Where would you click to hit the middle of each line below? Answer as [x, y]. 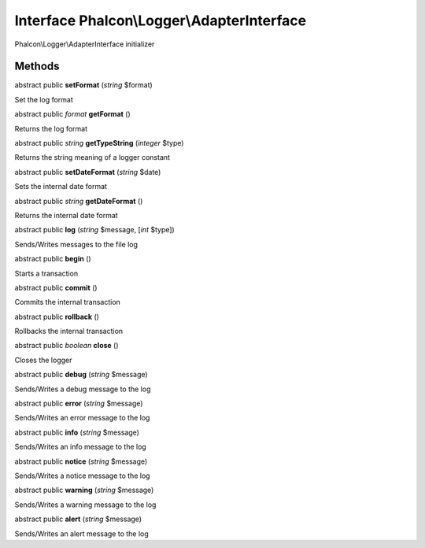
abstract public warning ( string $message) [84, 490]
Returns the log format [51, 128]
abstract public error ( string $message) [79, 404]
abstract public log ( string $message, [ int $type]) [94, 230]
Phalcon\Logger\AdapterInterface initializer [85, 44]
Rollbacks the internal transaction [69, 331]
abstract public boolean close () [67, 346]
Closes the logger [43, 360]
